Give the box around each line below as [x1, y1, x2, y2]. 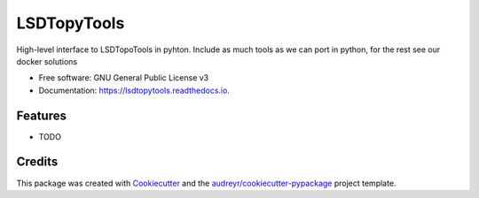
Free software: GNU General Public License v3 [38, 72, 209, 83]
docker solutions [16, 56, 78, 66]
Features [16, 108, 67, 123]
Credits [16, 155, 59, 170]
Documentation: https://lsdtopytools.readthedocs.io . [38, 85, 231, 95]
